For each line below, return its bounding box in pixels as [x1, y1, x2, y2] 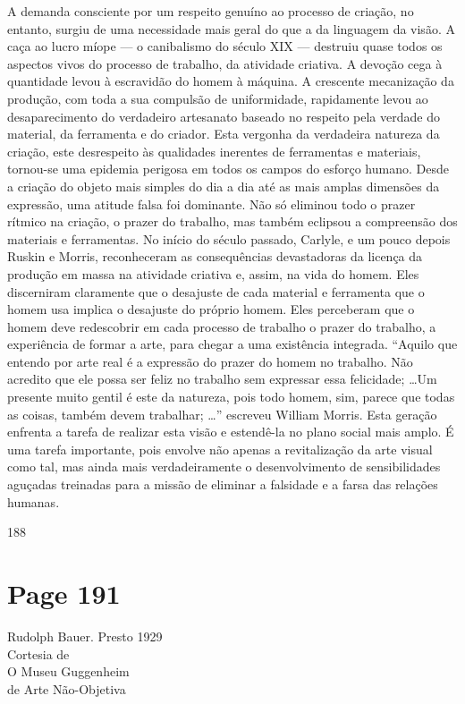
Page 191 [7, 575, 121, 611]
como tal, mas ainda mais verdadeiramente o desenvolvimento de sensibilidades [7, 457, 441, 476]
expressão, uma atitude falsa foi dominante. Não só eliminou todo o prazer [7, 194, 416, 213]
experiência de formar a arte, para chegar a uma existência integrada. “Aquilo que [7, 335, 458, 353]
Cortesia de [7, 644, 70, 663]
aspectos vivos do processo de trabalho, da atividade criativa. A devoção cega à [7, 54, 443, 72]
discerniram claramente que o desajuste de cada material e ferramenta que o [7, 282, 425, 301]
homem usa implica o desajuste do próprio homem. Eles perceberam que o [7, 300, 415, 318]
